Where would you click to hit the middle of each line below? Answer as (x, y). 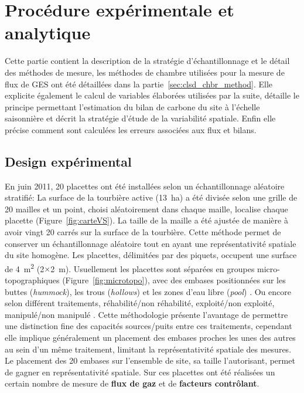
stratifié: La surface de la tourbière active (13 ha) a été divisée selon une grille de (151, 197)
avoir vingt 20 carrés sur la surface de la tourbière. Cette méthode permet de (143, 232)
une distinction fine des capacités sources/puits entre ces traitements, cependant (148, 326)
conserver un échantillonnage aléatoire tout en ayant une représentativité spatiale (151, 243)
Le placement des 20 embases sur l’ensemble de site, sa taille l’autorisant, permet (150, 360)
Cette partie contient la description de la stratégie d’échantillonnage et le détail (147, 61)
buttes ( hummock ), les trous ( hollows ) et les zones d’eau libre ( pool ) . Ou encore (148, 291)
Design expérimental (68, 161)
